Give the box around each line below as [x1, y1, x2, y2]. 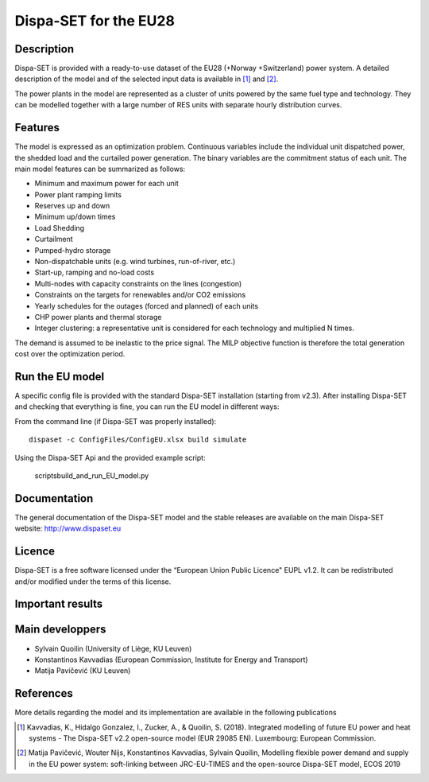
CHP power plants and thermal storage [34, 313, 162, 321]
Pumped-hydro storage [34, 245, 111, 255]
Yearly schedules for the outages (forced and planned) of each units [34, 301, 258, 310]
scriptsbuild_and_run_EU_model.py [34, 471, 149, 480]
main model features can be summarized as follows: [14, 164, 186, 173]
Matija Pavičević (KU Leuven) [34, 666, 131, 675]
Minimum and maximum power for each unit [34, 179, 179, 189]
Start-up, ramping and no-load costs [34, 267, 155, 278]
